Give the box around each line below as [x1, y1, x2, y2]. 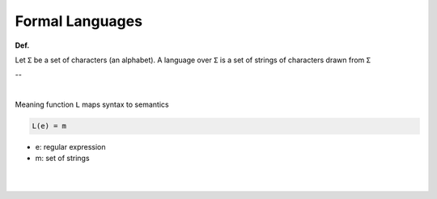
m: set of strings [35, 154, 90, 163]
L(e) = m [32, 121, 67, 131]
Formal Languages [15, 12, 143, 30]
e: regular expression [35, 142, 106, 152]
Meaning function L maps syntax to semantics [15, 99, 169, 109]
